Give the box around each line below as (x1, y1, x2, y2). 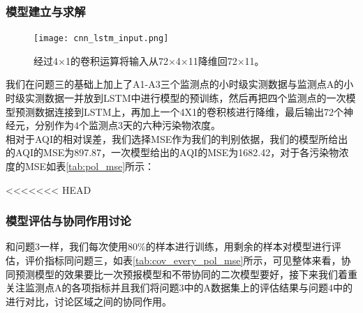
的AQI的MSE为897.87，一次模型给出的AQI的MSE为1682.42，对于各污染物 (6, 145, 339, 160)
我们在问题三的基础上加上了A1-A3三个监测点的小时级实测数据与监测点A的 (6, 77, 344, 91)
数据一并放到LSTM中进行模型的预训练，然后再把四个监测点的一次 (44, 91, 346, 105)
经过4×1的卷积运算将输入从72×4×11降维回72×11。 (34, 53, 265, 68)
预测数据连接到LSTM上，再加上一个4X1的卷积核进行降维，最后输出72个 (15, 104, 343, 119)
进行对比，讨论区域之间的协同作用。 (6, 293, 172, 308)
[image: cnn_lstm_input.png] (34, 33, 169, 44)
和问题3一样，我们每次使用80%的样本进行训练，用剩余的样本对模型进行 (6, 239, 332, 254)
